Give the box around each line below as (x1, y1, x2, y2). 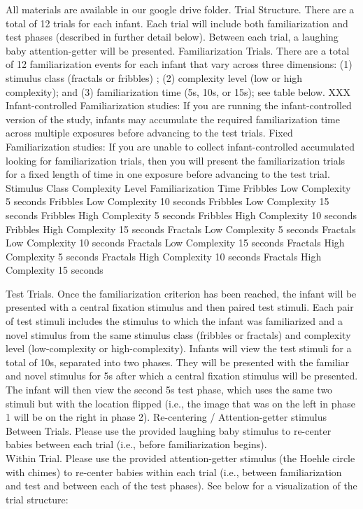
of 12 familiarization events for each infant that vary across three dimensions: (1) (6, 57, 353, 71)
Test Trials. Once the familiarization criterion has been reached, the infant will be (6, 286, 357, 300)
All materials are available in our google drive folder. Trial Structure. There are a (6, 2, 355, 16)
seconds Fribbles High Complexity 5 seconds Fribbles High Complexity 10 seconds (6, 207, 357, 222)
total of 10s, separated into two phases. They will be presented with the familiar (6, 354, 350, 369)
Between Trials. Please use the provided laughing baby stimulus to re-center (6, 423, 332, 438)
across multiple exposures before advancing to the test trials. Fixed (6, 125, 293, 140)
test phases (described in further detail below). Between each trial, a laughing (6, 29, 339, 44)
